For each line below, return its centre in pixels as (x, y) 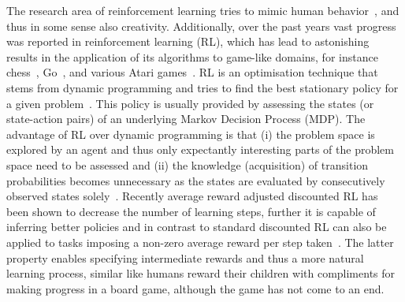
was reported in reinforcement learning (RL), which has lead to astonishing (188, 41)
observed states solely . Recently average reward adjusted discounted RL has (192, 196)
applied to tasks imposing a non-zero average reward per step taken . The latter (200, 242)
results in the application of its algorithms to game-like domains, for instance (192, 56)
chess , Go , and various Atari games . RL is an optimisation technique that (192, 72)
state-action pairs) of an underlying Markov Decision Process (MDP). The (186, 119)
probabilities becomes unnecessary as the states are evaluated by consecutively (196, 180)
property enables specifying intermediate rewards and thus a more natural (185, 257)
